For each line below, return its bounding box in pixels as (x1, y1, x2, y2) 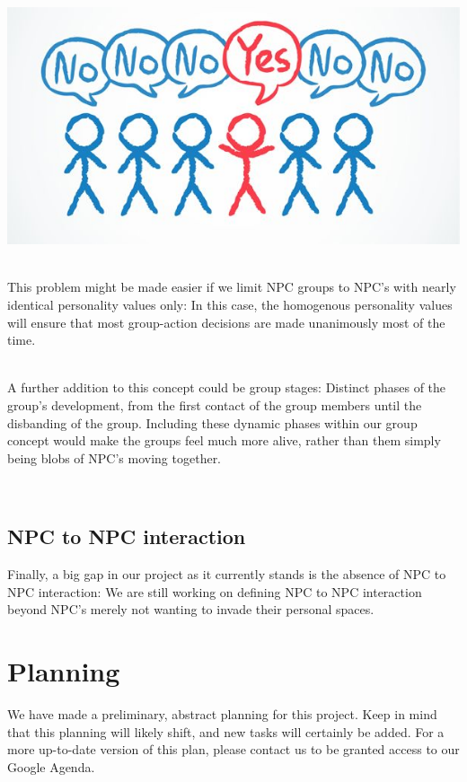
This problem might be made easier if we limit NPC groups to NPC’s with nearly (7, 277, 456, 296)
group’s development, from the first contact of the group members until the (7, 395, 422, 414)
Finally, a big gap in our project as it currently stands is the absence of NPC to (7, 565, 446, 584)
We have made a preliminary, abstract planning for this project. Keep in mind (7, 705, 437, 724)
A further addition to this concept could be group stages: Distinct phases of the (7, 378, 446, 397)
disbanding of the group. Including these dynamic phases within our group (7, 413, 418, 432)
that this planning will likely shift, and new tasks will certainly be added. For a (7, 722, 445, 741)
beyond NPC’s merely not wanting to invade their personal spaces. (7, 600, 374, 619)
